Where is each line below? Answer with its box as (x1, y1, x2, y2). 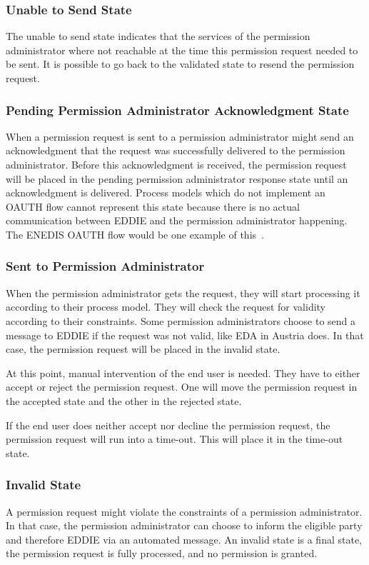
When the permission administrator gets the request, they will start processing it (6, 285, 360, 300)
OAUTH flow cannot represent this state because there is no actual (6, 199, 300, 214)
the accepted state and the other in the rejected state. (6, 393, 242, 408)
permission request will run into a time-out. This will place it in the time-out (6, 431, 343, 446)
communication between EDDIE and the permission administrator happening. (6, 213, 348, 228)
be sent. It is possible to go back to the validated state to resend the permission (6, 56, 355, 71)
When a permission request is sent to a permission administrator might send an (6, 129, 354, 144)
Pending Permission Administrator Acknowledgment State (6, 101, 349, 119)
